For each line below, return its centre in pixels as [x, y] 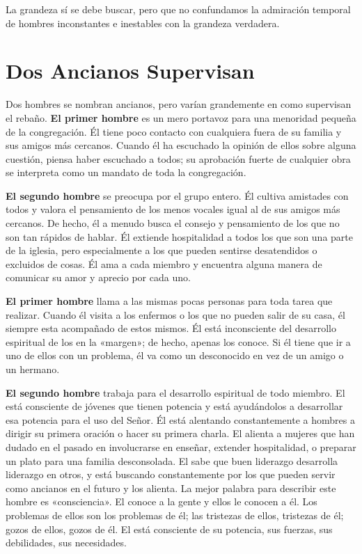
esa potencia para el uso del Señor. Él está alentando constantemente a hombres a [180, 419]
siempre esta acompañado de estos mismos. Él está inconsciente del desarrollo [171, 328]
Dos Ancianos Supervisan [130, 71]
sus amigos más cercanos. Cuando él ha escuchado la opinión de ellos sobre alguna [181, 145]
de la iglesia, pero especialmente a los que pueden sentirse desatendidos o [162, 250]
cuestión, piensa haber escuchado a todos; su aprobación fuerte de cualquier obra [178, 158]
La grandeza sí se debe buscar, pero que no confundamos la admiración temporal [178, 9]
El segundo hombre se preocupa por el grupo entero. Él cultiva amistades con [177, 195]
